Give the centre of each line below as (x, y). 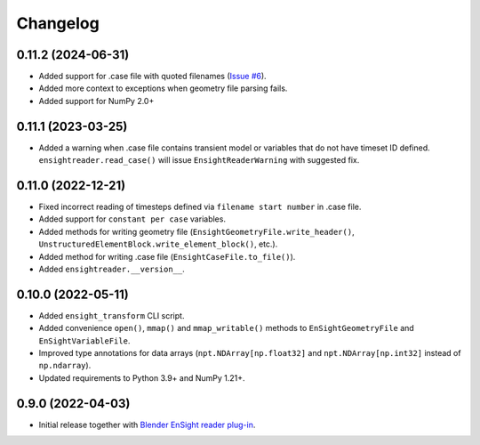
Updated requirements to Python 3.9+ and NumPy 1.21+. (142, 377)
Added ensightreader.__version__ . (112, 269)
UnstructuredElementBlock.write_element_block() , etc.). (158, 244)
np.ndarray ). (65, 366)
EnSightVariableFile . (84, 340)
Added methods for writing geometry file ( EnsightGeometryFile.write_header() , (196, 231)
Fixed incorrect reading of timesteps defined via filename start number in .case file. (200, 207)
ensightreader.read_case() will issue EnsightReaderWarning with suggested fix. (199, 160)
